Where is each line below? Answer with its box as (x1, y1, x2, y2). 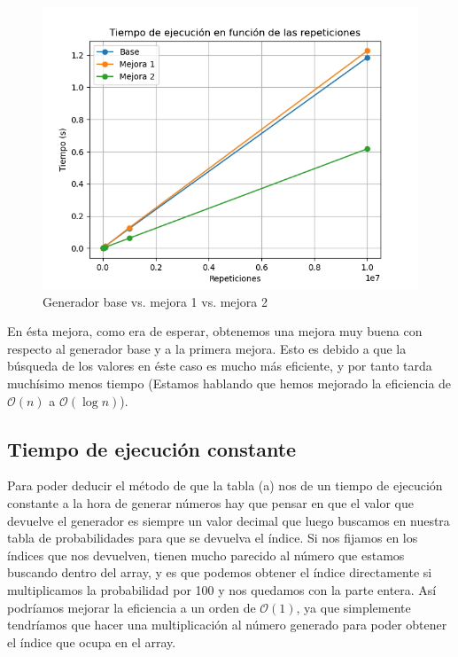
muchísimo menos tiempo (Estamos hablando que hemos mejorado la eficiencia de (7, 373, 452, 392)
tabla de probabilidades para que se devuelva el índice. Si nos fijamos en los (7, 528, 418, 547)
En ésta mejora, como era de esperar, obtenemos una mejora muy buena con (7, 322, 423, 340)
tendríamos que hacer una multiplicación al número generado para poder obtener (7, 615, 447, 634)
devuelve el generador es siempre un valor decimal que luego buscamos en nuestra (7, 511, 450, 529)
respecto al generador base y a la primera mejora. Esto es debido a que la (7, 339, 407, 357)
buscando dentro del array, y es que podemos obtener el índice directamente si (7, 563, 432, 582)
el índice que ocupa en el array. (7, 632, 176, 651)
